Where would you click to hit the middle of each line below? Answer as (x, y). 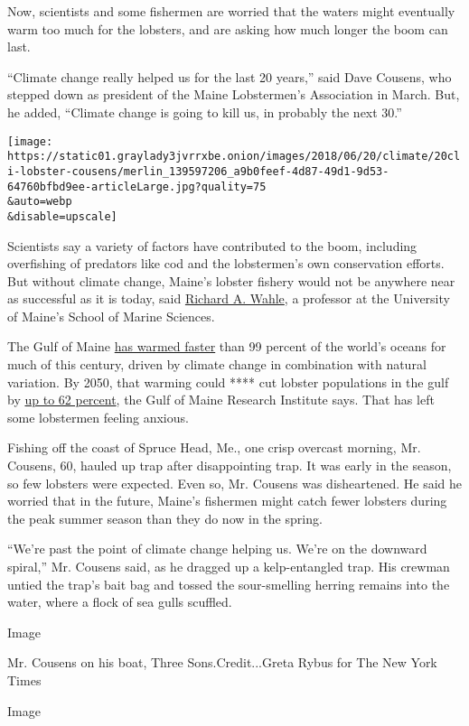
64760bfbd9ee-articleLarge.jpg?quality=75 (137, 186)
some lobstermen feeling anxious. (98, 417)
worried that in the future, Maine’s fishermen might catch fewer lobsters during (227, 501)
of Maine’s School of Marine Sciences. (111, 316)
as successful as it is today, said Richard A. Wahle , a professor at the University (229, 298)
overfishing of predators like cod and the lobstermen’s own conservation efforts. (226, 263)
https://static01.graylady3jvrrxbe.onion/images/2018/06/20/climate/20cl (234, 157)
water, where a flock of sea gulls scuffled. (120, 602)
